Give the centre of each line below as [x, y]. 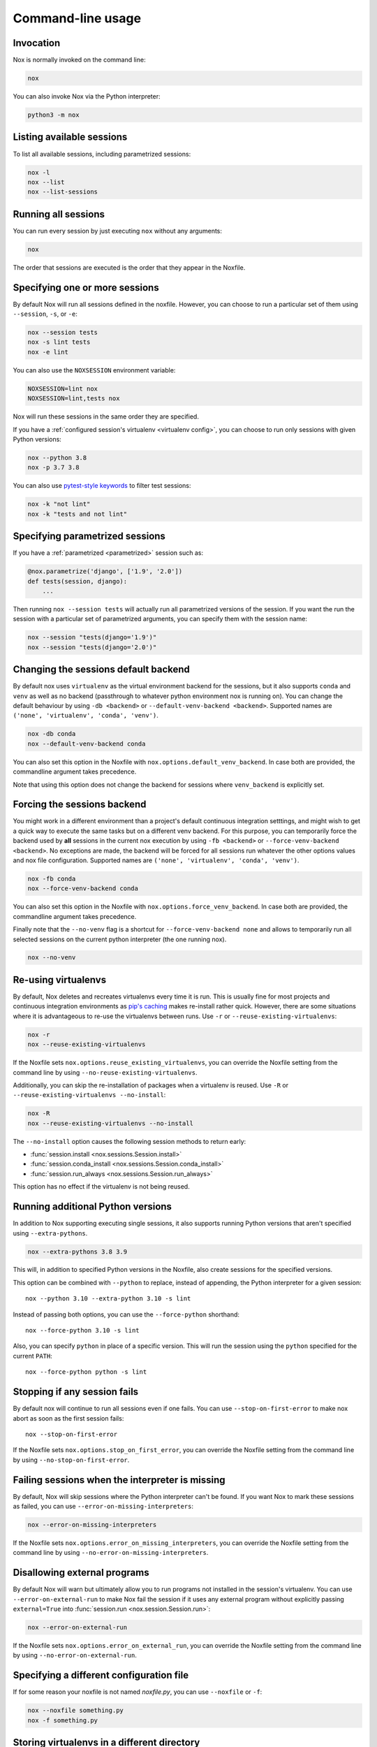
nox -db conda [52, 734]
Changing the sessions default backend [101, 670]
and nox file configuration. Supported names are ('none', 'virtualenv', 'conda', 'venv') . [156, 860]
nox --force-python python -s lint [86, 1372]
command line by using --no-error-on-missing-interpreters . [111, 1553]
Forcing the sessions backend [80, 805]
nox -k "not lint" [59, 504]
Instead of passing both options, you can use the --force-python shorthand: [126, 1314]
